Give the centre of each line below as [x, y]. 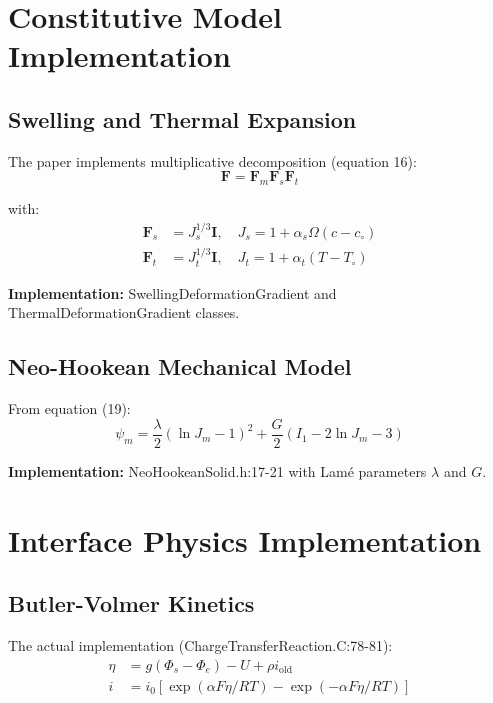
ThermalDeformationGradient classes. [124, 312]
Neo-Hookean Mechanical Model [180, 366]
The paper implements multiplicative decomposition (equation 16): [212, 160]
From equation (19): [69, 408]
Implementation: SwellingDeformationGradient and [172, 292]
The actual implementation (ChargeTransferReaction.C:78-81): [200, 645]
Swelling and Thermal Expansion [182, 118]
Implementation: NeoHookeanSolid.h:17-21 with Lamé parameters [217, 470]
